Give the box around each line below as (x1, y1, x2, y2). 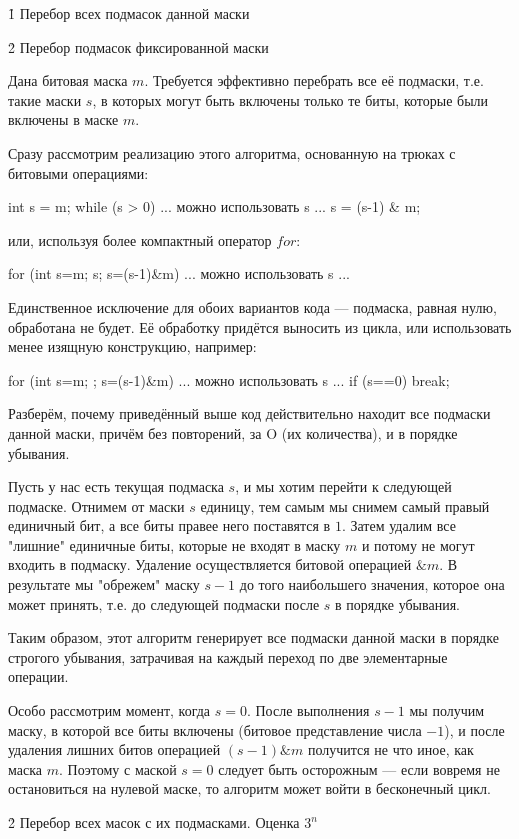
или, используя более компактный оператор (8, 229, 272, 250)
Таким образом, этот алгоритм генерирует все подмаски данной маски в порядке (8, 627, 499, 648)
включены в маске (8, 109, 119, 130)
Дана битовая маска (8, 70, 128, 91)
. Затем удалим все (341, 515, 456, 536)
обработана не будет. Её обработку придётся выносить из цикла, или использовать (8, 316, 512, 337)
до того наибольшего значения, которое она (239, 574, 505, 595)
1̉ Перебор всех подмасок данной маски (8, 3, 250, 23)
